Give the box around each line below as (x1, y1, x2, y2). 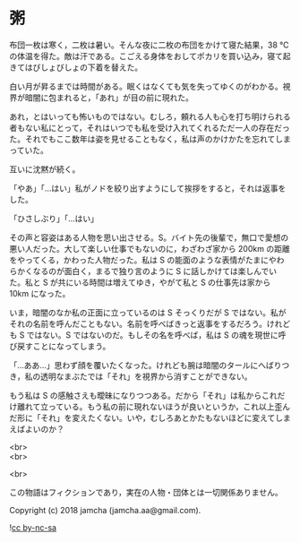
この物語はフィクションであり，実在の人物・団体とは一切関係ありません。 (9, 486, 284, 497)
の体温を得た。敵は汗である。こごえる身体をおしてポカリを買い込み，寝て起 (9, 50, 291, 61)
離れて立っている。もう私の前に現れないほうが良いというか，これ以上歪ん (16, 400, 291, 412)
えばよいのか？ (9, 423, 64, 434)
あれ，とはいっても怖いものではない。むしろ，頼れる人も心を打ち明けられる (9, 111, 291, 122)
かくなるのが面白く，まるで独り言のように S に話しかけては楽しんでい (16, 265, 278, 276)
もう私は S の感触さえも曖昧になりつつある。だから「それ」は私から (9, 390, 262, 400)
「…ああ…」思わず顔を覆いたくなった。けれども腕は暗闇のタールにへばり (9, 359, 282, 370)
